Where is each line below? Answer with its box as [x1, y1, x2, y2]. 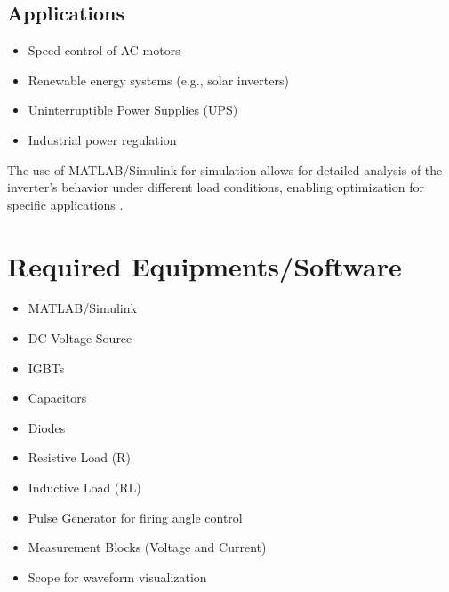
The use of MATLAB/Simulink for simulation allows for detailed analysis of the [7, 160, 443, 179]
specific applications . [7, 195, 124, 213]
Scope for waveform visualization [28, 567, 207, 586]
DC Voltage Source [28, 329, 132, 348]
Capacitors [28, 388, 87, 407]
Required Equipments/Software [7, 247, 402, 284]
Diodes [28, 418, 66, 436]
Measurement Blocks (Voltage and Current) [28, 538, 267, 556]
